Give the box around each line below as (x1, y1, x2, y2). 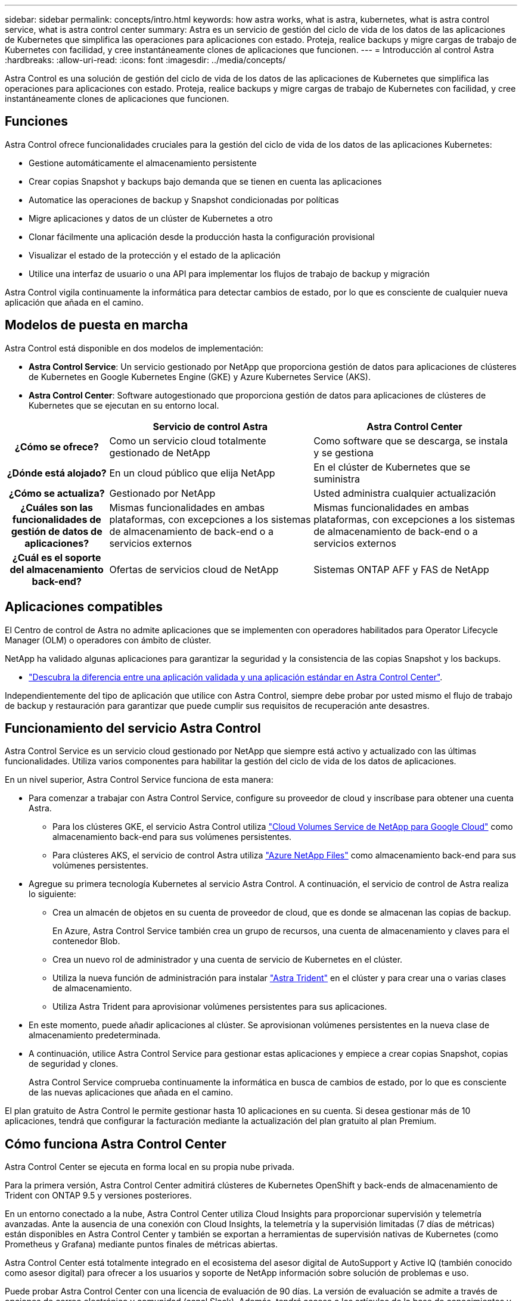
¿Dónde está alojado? (7, 466, 107, 479)
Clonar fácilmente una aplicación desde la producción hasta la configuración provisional (29, 231, 375, 242)
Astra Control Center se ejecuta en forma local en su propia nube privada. (5, 1162, 294, 1172)
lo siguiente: (29, 889, 76, 900)
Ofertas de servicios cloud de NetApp (109, 563, 279, 575)
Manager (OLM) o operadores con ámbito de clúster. (5, 634, 212, 645)
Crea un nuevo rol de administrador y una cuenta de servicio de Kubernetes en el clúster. (52, 954, 403, 965)
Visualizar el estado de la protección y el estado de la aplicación (29, 250, 281, 260)
